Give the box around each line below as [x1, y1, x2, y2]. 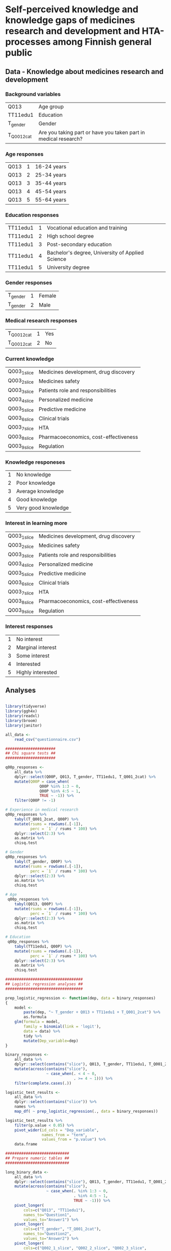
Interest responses [5, 623, 53, 630]
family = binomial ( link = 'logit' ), [23, 1024, 101, 1029]
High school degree [46, 232, 94, 239]
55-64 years [35, 196, 67, 204]
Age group [38, 103, 64, 110]
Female [39, 292, 56, 299]
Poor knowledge [16, 480, 55, 487]
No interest [16, 635, 43, 642]
